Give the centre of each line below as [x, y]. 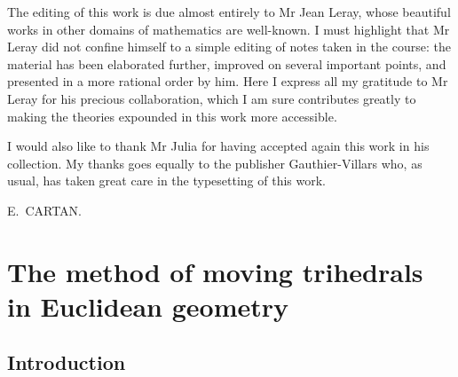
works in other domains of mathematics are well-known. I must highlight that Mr [229, 29]
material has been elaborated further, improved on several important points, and [227, 63]
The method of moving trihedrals [215, 271]
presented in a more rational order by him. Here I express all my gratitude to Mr [228, 81]
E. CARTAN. [45, 210]
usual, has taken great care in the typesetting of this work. [166, 181]
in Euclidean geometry [148, 306]
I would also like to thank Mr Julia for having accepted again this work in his [218, 146]
